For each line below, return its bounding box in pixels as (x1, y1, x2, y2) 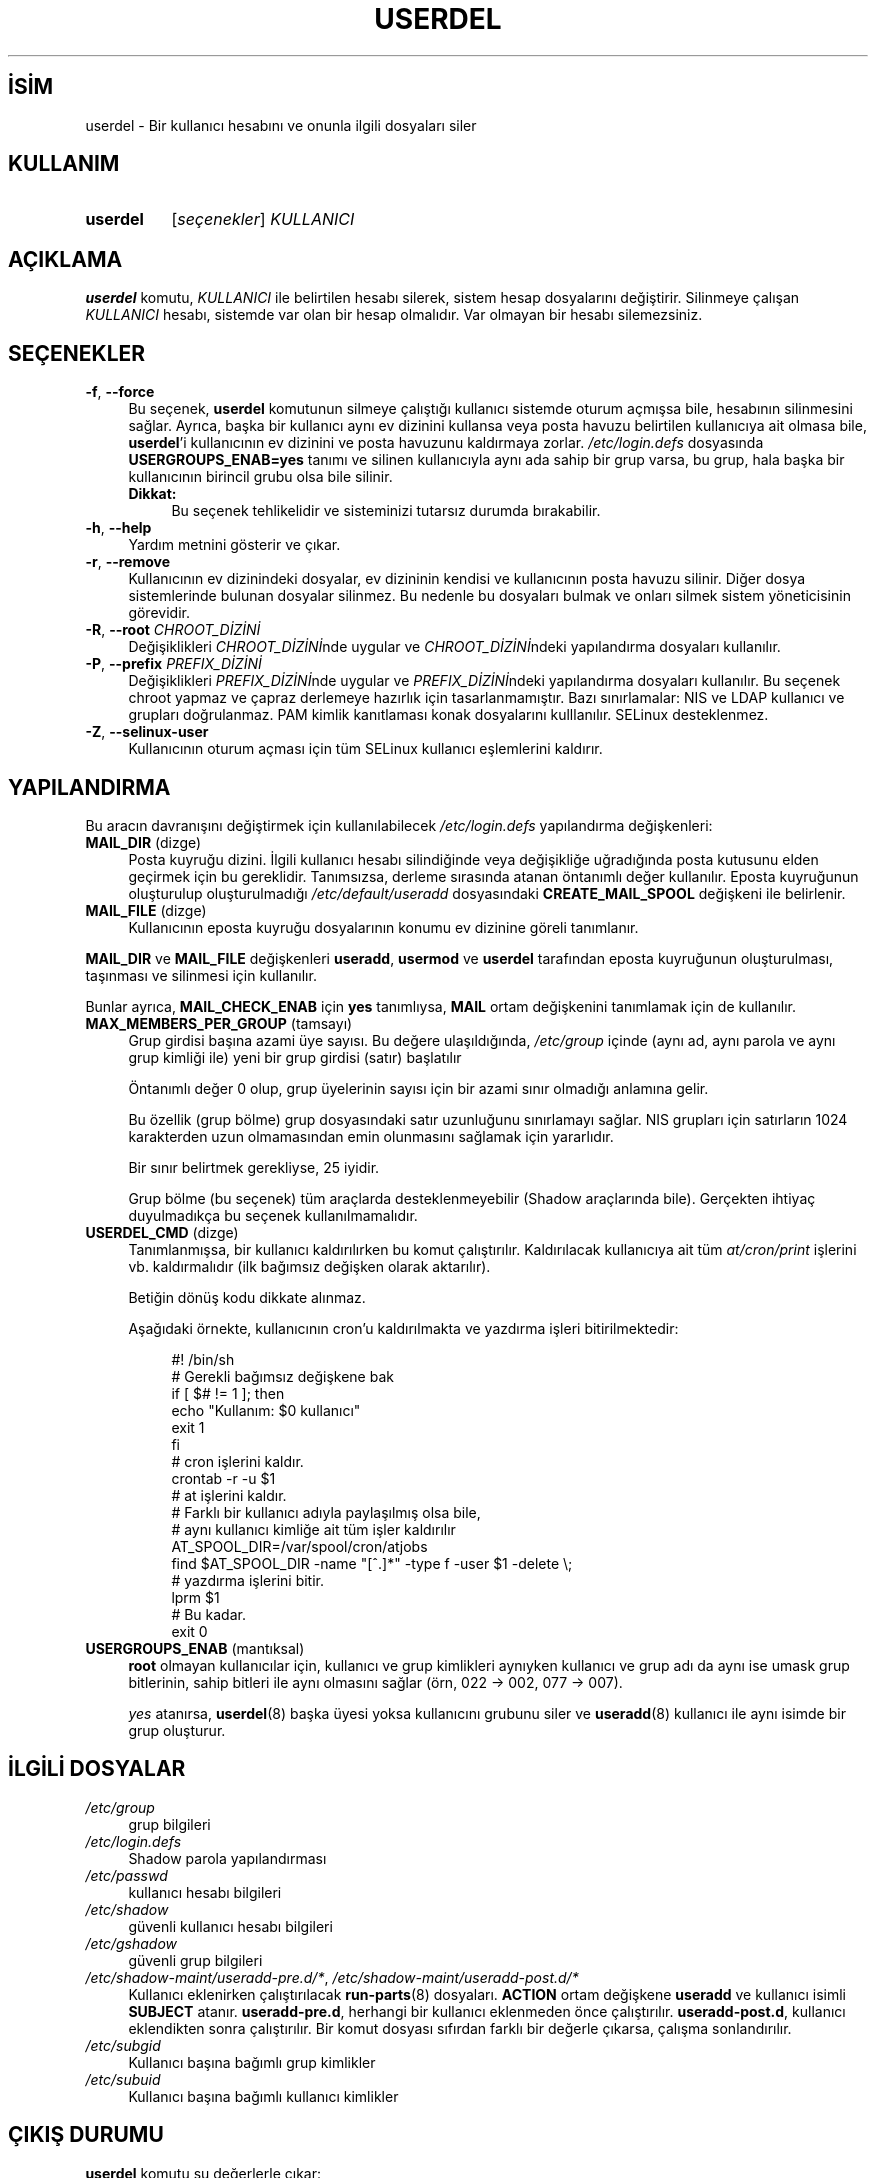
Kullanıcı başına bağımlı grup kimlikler (128, 2053, 376, 2071)
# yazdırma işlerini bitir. (171, 1571, 324, 1589)
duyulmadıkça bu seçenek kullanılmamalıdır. (128, 1206, 418, 1224)
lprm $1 (171, 1588, 220, 1606)
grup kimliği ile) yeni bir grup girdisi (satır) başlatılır (128, 1048, 462, 1066)
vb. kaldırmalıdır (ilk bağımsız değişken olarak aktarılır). (128, 1257, 491, 1275)
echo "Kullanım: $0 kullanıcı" (171, 1401, 361, 1419)
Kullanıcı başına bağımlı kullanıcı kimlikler (128, 2087, 399, 2105)
